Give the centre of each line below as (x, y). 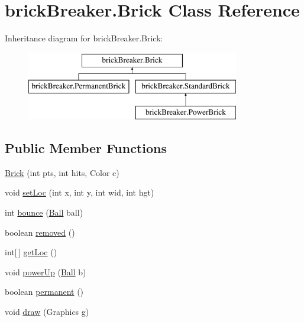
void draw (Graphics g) (47, 312)
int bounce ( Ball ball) (44, 212)
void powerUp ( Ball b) (46, 271)
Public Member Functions (86, 148)
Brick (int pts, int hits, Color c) (62, 172)
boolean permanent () (44, 292)
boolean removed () (40, 232)
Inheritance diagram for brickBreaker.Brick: (84, 38)
